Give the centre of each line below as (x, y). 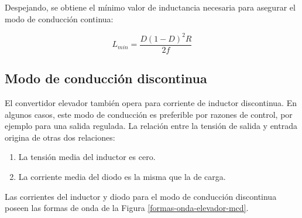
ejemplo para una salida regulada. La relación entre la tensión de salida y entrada (151, 126)
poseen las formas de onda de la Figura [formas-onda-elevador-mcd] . (127, 208)
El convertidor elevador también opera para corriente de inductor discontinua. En (151, 102)
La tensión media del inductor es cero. (87, 157)
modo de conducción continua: (59, 18)
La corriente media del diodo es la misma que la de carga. (122, 176)
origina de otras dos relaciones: (60, 137)
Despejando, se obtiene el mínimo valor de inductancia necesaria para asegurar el (150, 7)
